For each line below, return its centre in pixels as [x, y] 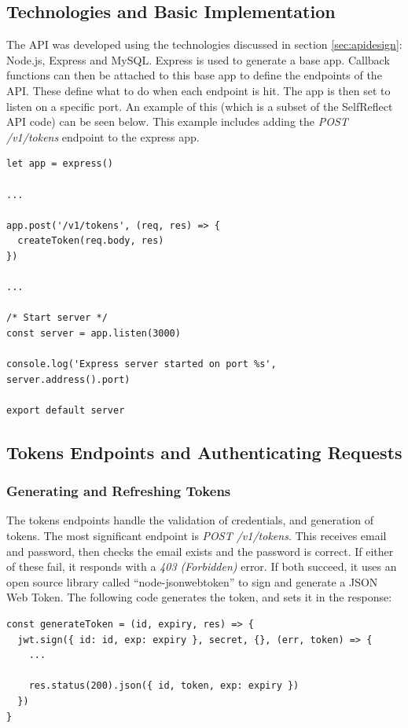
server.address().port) [68, 379]
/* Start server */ [57, 318]
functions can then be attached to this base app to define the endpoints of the [194, 75]
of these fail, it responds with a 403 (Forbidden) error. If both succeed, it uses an [202, 566]
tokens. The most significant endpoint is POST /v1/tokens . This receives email [197, 536]
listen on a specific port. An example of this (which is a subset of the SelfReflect [200, 106]
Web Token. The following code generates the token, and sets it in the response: [199, 597]
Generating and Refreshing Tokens [119, 491]
